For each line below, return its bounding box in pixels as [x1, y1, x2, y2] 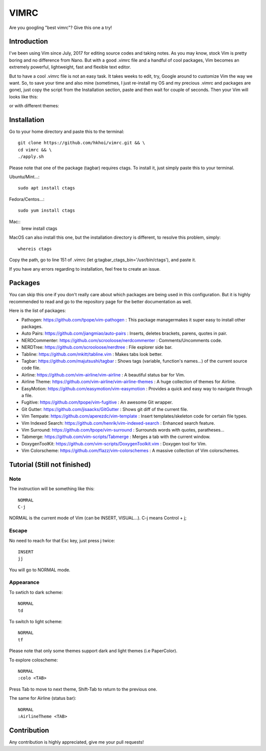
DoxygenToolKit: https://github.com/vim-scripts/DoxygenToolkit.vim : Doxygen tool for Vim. [21, 440, 207, 446]
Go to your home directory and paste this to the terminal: [9, 128, 125, 135]
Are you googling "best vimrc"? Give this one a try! [9, 25, 112, 31]
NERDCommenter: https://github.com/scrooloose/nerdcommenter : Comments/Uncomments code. [21, 337, 223, 343]
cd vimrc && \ [18, 147, 52, 153]
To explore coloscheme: [9, 657, 58, 663]
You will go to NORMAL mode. [9, 566, 71, 573]
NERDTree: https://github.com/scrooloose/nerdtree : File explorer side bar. [21, 344, 173, 350]
